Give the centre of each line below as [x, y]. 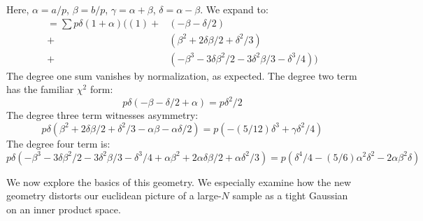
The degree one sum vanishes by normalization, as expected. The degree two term [182, 75]
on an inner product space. [64, 209]
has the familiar [40, 89]
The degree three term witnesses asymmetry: [102, 115]
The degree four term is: [58, 143]
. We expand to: [234, 9]
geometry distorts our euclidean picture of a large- [114, 195]
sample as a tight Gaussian [290, 195]
